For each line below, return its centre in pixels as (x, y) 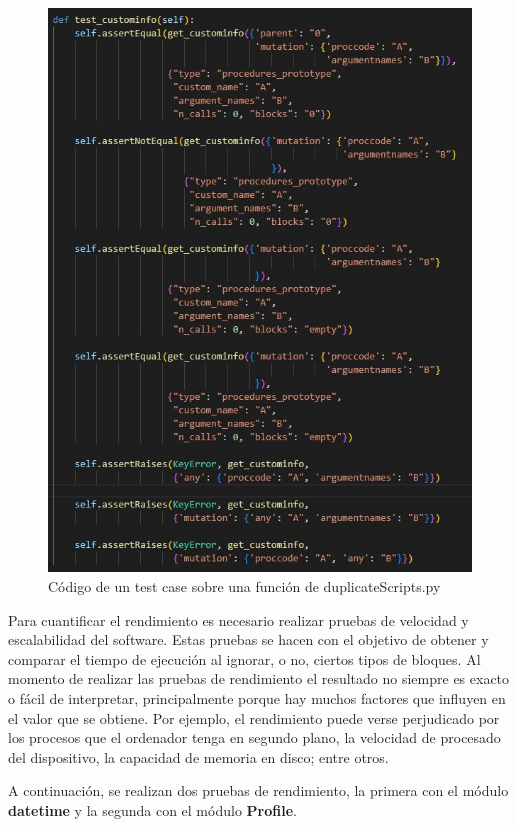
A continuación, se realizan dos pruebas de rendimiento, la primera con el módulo (258, 790)
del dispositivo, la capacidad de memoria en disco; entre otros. (198, 756)
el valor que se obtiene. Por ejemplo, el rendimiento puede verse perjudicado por (254, 717)
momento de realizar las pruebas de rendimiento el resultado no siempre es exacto (259, 678)
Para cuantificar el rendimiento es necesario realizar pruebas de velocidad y (238, 619)
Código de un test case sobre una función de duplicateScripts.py (244, 585)
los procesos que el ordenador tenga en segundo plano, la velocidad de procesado (254, 737)
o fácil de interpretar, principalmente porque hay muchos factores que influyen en (257, 697)
